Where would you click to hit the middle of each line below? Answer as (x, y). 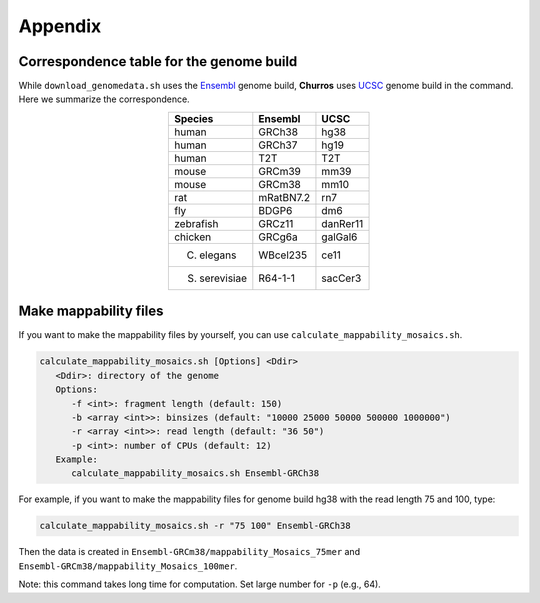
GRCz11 (276, 223)
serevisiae (223, 278)
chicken (192, 237)
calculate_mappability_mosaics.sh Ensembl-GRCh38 (195, 473)
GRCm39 (280, 171)
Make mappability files (91, 311)
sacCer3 (341, 278)
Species (193, 118)
